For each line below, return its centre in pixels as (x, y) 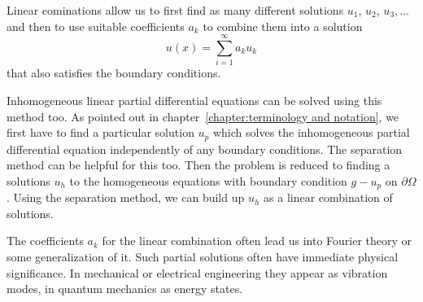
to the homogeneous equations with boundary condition (208, 180)
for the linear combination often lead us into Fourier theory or (257, 241)
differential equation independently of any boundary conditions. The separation (205, 149)
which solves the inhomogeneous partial (311, 132)
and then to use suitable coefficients (96, 26)
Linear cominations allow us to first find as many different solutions (175, 10)
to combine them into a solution (283, 26)
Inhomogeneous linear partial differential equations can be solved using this (194, 100)
